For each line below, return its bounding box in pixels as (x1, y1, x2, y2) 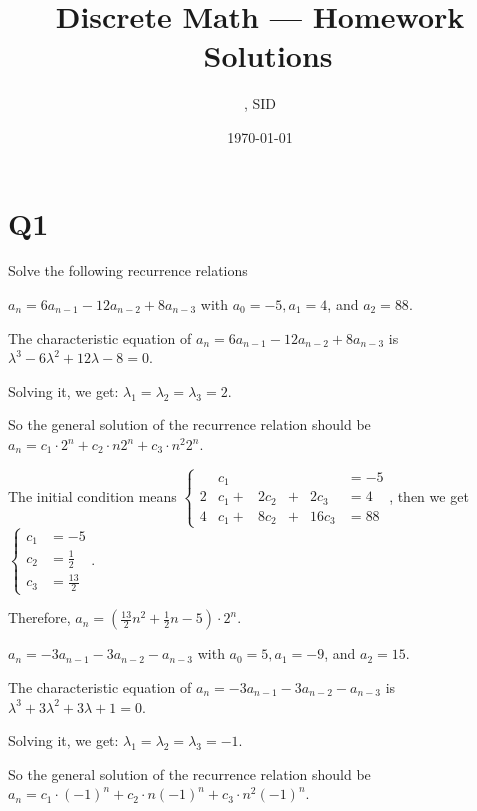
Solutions (203, 35, 333, 76)
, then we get (389, 485, 469, 506)
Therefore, (8, 607, 71, 628)
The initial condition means (8, 485, 177, 506)
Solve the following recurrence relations (8, 260, 248, 281)
